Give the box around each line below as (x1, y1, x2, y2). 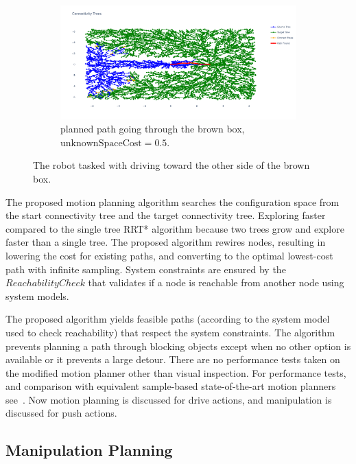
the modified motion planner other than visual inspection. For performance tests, (5, 365, 346, 380)
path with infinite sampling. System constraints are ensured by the (5, 262, 286, 276)
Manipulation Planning (5, 439, 173, 461)
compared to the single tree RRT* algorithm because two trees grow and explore (5, 221, 344, 235)
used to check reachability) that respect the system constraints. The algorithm (5, 325, 335, 339)
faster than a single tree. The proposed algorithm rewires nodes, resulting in (5, 235, 326, 249)
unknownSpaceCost (60, 138, 142, 148)
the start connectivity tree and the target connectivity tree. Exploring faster (5, 208, 326, 222)
